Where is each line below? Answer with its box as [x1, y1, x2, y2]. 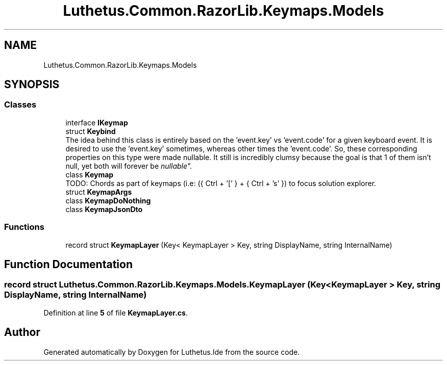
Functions [4, 222, 44, 232]
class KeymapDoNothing [65, 196, 151, 205]
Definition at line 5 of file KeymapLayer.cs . [43, 308, 188, 317]
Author [4, 326, 40, 339]
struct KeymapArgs [65, 187, 132, 196]
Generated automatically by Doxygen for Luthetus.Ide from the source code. [43, 347, 300, 356]
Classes [4, 99, 37, 110]
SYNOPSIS [4, 78, 60, 91]
